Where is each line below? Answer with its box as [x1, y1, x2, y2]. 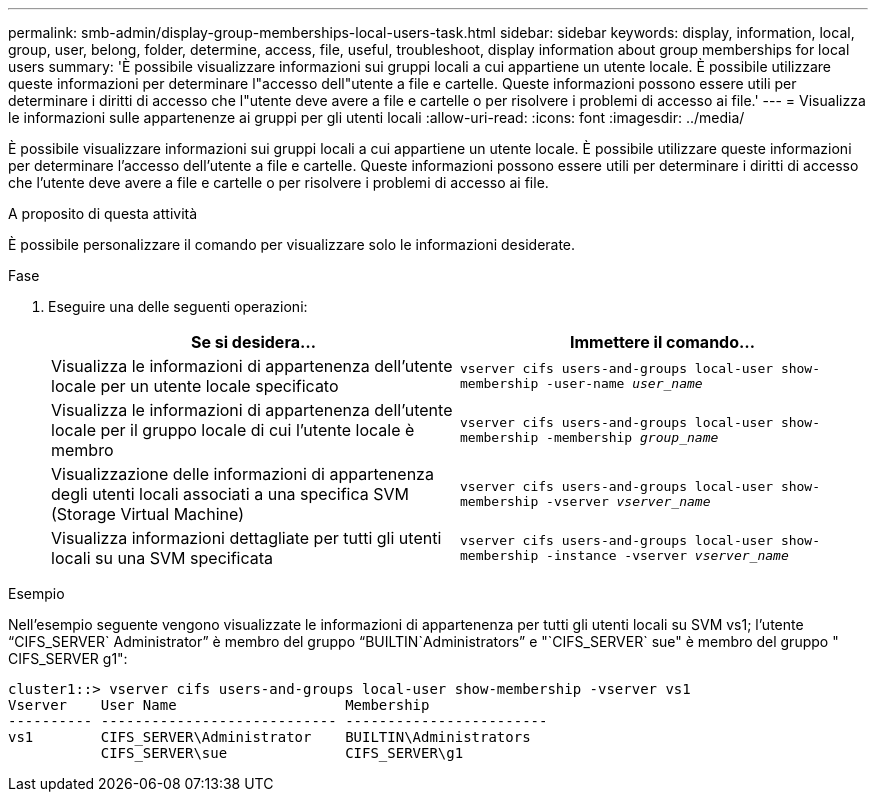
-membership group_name [546, 430, 719, 445]
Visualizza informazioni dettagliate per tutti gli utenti [51, 528, 442, 548]
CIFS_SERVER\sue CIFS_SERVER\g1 [100, 745, 464, 761]
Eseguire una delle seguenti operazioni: [48, 298, 308, 315]
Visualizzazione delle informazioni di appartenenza [51, 464, 434, 484]
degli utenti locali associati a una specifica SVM [51, 484, 409, 504]
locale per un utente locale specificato [51, 376, 339, 396]
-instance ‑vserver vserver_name [546, 548, 789, 563]
